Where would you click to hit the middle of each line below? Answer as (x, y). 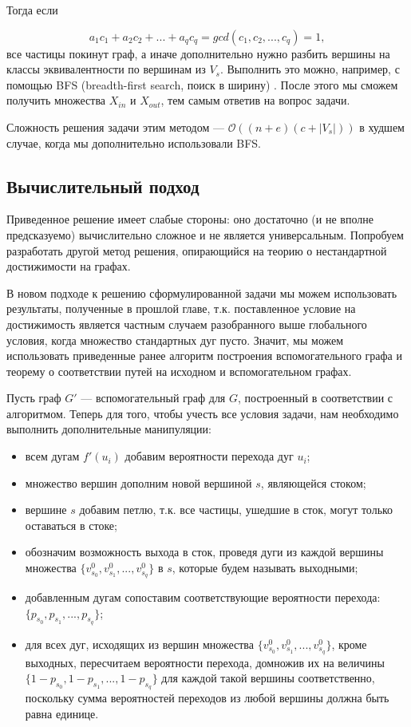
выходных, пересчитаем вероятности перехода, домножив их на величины (205, 662)
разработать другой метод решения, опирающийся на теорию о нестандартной (197, 250)
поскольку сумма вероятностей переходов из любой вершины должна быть (207, 698)
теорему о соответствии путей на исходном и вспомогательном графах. (179, 371)
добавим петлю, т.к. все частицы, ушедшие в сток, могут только (236, 510)
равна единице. (62, 713)
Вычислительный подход (103, 186)
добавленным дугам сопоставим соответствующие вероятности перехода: (203, 597)
